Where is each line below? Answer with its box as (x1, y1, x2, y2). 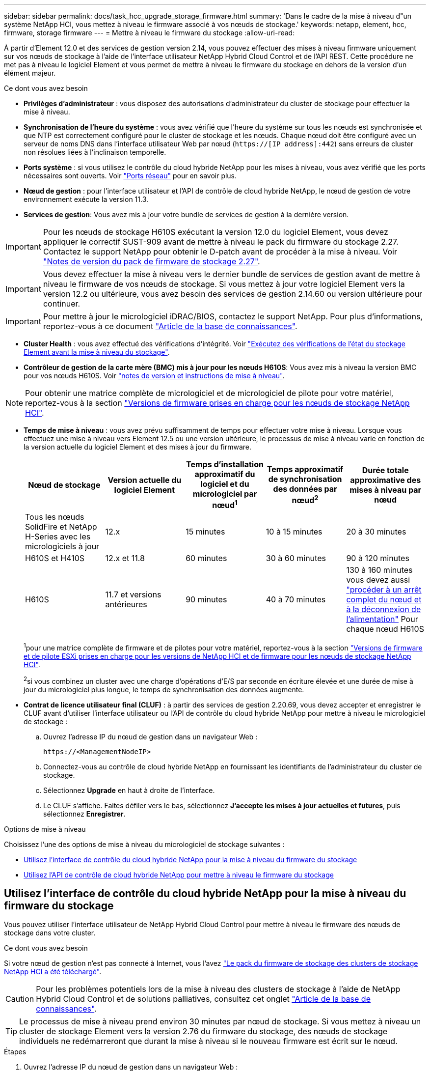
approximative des (350, 475, 421, 485)
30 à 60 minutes (266, 553, 326, 564)
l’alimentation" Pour (346, 614, 418, 624)
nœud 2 (292, 494, 319, 506)
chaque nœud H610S (346, 624, 424, 634)
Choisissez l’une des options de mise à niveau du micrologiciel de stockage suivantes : (4, 840, 285, 848)
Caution (5, 994, 34, 1004)
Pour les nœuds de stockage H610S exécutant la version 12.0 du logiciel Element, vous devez (43, 227, 388, 237)
